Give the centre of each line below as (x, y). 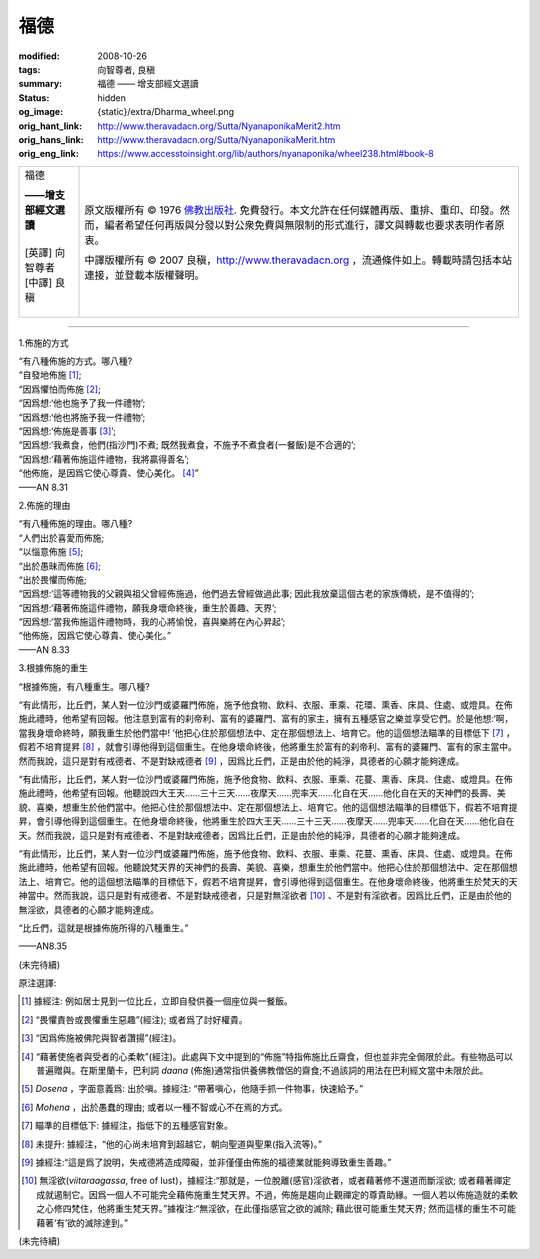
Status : (34, 97)
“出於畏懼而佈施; (52, 579)
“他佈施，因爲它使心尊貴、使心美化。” (95, 636)
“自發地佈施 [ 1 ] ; (50, 375)
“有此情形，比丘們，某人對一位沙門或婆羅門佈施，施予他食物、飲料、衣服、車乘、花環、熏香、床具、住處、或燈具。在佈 (266, 705)
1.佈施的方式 (43, 342)
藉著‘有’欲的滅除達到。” (82, 1222)
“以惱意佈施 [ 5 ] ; (51, 552)
